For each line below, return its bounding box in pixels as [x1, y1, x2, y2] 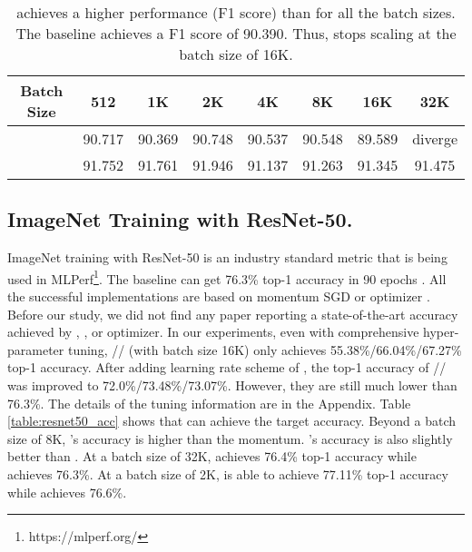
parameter [7, 340, 64, 359]
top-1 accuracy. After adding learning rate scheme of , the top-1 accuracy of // [7, 358, 447, 377]
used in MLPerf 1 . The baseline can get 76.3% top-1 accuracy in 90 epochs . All [7, 266, 447, 288]
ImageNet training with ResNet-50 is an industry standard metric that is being [7, 248, 447, 267]
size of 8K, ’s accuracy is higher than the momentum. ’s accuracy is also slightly [7, 429, 453, 448]
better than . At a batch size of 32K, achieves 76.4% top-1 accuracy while [7, 447, 417, 466]
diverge [412, 128, 457, 149]
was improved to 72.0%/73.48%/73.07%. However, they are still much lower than [7, 376, 457, 395]
